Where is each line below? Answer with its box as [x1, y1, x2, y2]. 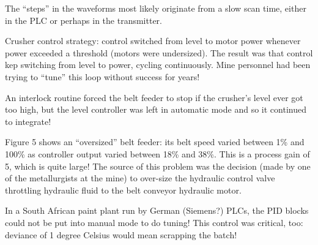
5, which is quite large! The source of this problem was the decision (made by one [5, 159, 311, 172]
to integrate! [5, 115, 51, 127]
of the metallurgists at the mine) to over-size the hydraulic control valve [5, 171, 275, 184]
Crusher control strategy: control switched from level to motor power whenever [5, 34, 301, 47]
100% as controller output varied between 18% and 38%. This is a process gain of [5, 147, 310, 160]
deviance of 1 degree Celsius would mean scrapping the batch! [5, 228, 237, 241]
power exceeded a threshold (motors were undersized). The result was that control [5, 46, 313, 59]
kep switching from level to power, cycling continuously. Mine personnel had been [5, 58, 311, 71]
